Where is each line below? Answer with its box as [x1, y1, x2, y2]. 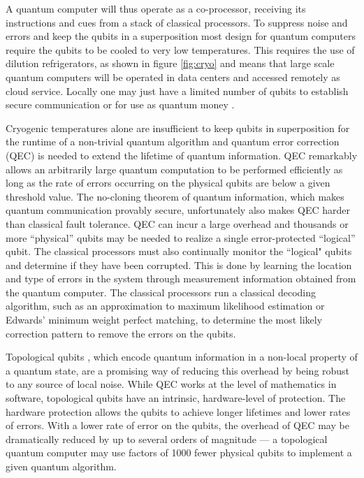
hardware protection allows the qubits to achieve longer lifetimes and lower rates [6, 404, 351, 419]
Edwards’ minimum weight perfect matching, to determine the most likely [6, 312, 323, 327]
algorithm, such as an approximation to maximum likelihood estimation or [6, 298, 325, 313]
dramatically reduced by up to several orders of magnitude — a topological [6, 431, 328, 446]
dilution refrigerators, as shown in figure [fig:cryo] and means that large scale [6, 56, 335, 71]
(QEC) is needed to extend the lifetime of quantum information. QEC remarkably [6, 147, 358, 162]
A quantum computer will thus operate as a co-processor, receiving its [6, 1, 306, 15]
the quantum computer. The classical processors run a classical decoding [6, 284, 316, 299]
